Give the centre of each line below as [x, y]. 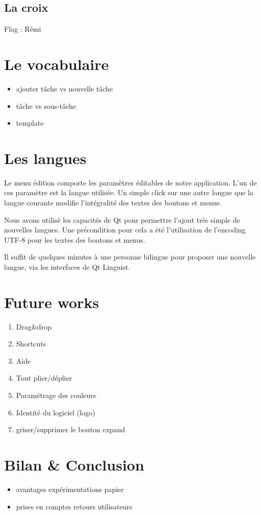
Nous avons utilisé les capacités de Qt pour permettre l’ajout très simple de [122, 219]
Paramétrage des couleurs [56, 395]
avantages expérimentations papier [70, 489]
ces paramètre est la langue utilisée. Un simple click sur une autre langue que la [129, 192]
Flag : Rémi [23, 29]
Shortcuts [31, 344]
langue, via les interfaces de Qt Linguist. [67, 266]
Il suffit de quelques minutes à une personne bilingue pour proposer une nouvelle [130, 257]
